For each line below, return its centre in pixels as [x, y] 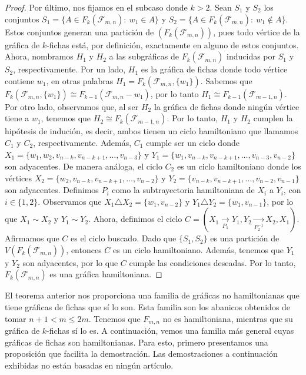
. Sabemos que [226, 80]
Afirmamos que [32, 238]
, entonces [84, 249]
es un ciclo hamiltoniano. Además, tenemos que [198, 249]
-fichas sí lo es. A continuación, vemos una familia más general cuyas [170, 331]
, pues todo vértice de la [257, 31]
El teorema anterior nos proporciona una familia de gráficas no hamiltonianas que [152, 295]
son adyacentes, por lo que [70, 262]
